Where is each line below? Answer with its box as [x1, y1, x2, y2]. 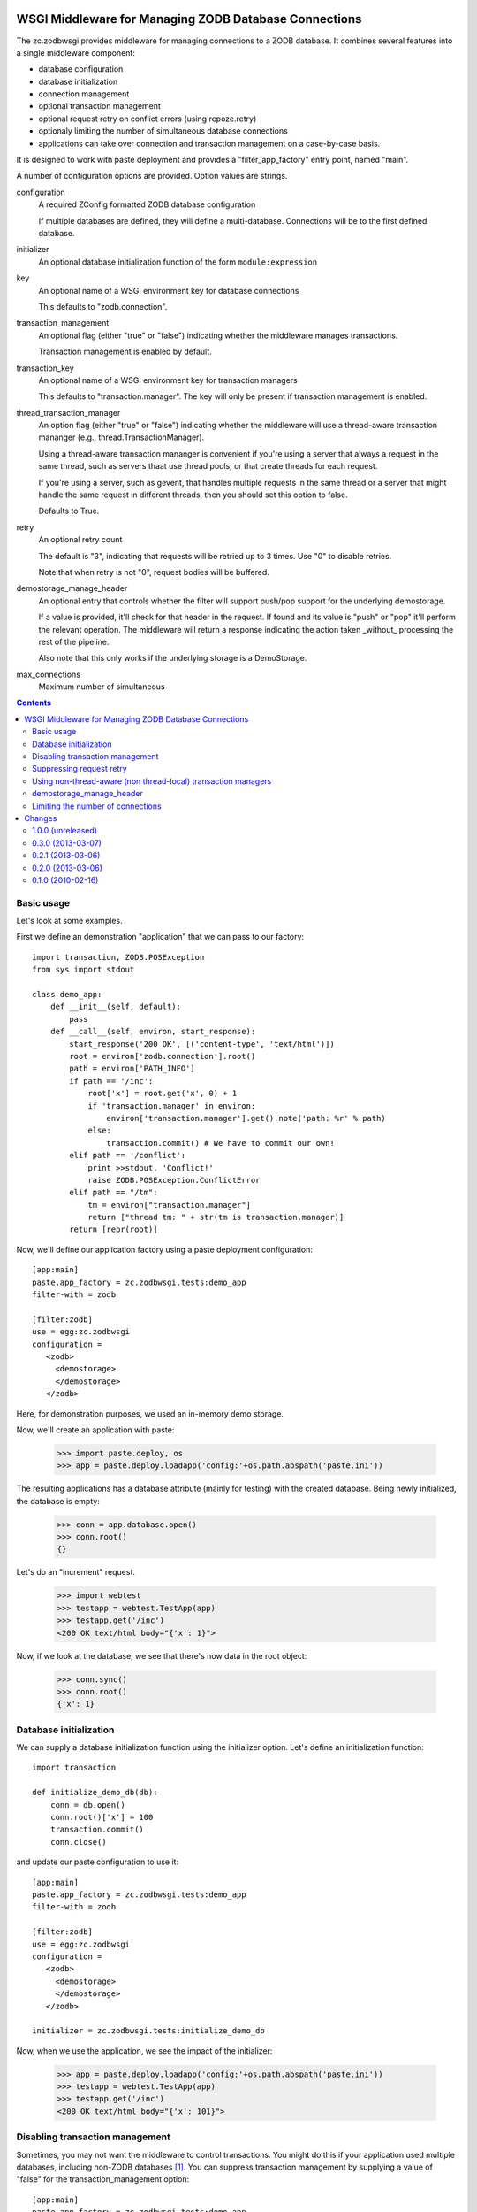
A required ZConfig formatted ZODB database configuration [38, 199, 256, 210]
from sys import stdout [32, 964, 135, 975]
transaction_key [16, 363, 74, 373]
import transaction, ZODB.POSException [32, 952, 205, 962]
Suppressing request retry [32, 764, 127, 774]
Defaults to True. [38, 505, 100, 517]
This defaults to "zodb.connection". [38, 301, 168, 311]
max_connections [16, 669, 81, 680]
